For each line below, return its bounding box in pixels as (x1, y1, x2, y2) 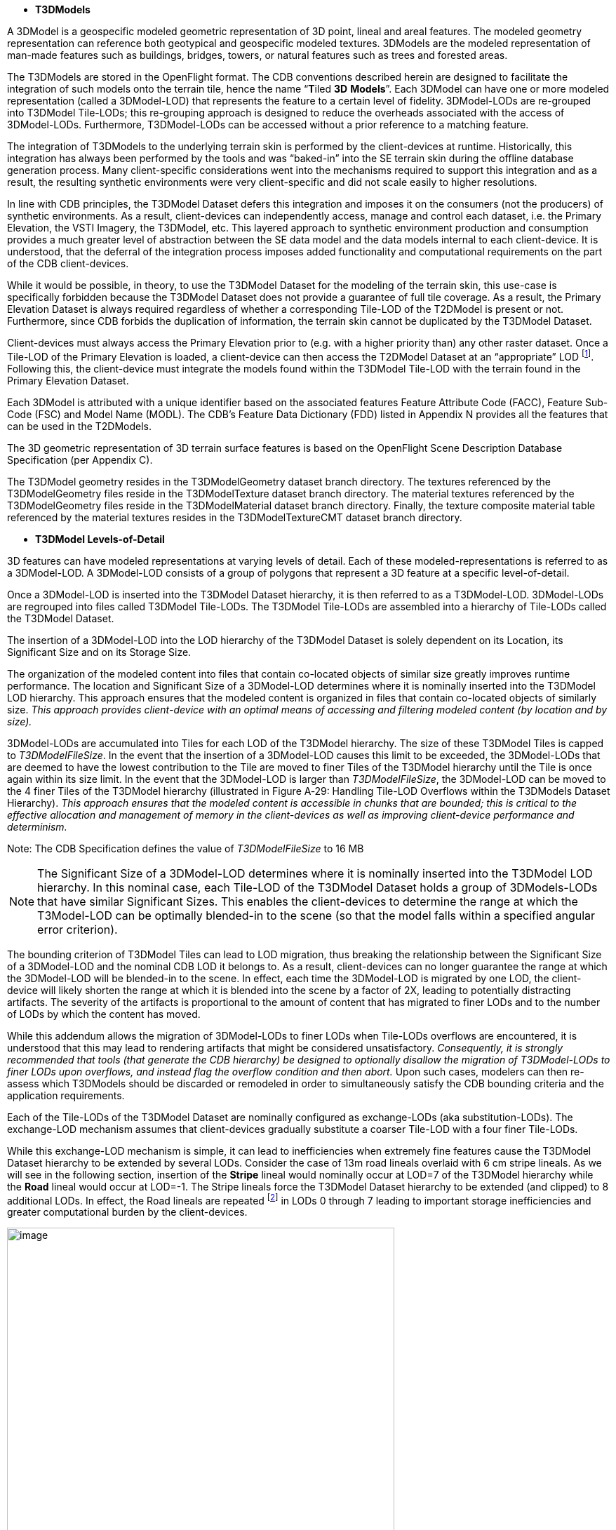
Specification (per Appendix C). (7, 453, 153, 466)
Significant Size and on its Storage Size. (7, 645, 192, 658)
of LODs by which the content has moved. (7, 1007, 201, 1020)
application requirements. (7, 1089, 125, 1101)
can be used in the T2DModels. (7, 420, 152, 432)
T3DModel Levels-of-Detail (35, 532, 165, 545)
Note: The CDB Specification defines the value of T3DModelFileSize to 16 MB (7, 842, 364, 854)
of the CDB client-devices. (7, 257, 129, 269)
